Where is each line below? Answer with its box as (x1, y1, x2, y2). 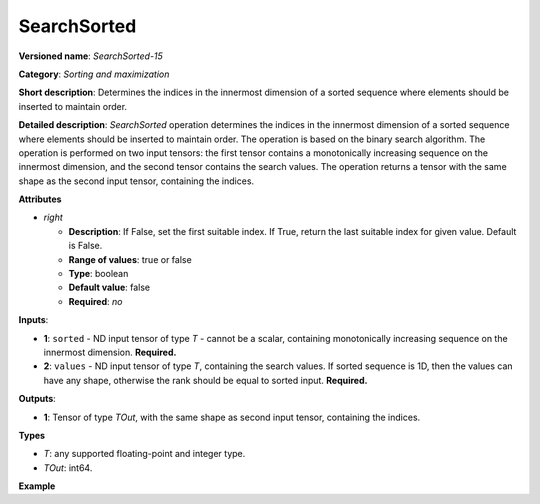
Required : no (68, 295, 123, 307)
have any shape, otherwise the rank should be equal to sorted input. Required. (43, 374, 368, 386)
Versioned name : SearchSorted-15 (18, 50, 164, 62)
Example (18, 480, 56, 492)
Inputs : (18, 314, 49, 326)
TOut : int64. (43, 461, 93, 474)
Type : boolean (68, 268, 129, 280)
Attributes (18, 193, 62, 205)
